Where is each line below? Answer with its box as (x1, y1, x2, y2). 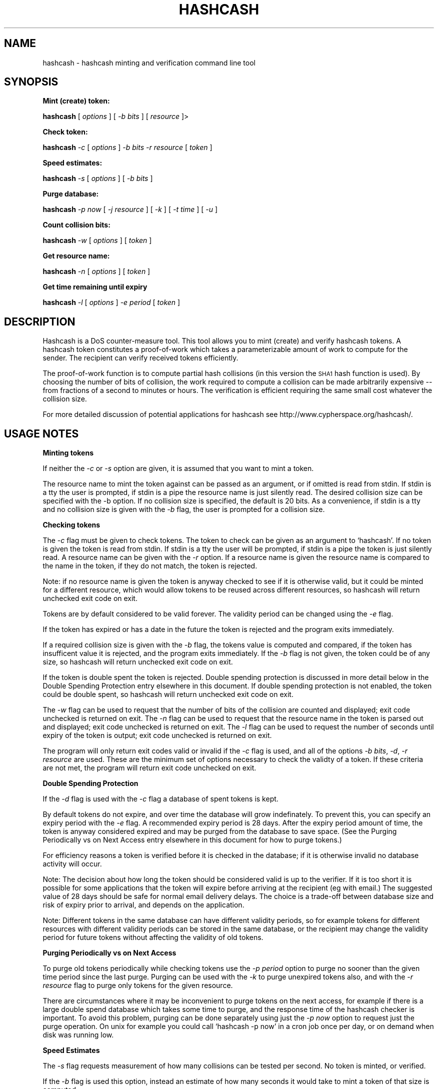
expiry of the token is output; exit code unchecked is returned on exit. (42, 731, 272, 740)
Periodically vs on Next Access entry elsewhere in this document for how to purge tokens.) (42, 835, 342, 844)
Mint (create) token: (42, 96, 110, 105)
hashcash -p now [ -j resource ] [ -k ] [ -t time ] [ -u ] (42, 205, 218, 214)
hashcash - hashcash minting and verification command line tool (42, 58, 255, 67)
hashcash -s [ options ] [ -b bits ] (42, 174, 153, 183)
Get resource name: (42, 251, 110, 260)
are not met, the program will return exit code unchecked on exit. (42, 763, 256, 772)
